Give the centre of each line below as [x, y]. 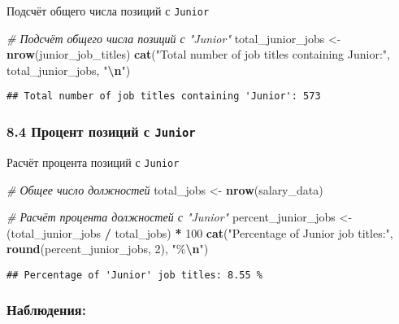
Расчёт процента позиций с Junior [93, 162]
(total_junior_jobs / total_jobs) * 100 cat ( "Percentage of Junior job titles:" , [200, 232]
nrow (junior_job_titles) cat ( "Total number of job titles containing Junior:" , [198, 54]
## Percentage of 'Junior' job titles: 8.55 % [134, 275]
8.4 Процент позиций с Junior [101, 131]
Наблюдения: [46, 310]
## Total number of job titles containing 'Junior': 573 [164, 96]
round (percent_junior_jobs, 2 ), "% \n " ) [108, 249]
